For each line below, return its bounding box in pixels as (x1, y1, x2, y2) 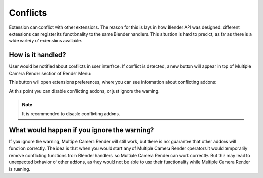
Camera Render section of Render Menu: (9, 70, 91, 76)
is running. (9, 166, 31, 172)
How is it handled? (9, 51, 66, 59)
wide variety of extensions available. (9, 38, 82, 44)
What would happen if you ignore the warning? (9, 126, 154, 134)
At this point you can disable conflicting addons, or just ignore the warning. (9, 88, 160, 94)
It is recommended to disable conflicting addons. (22, 111, 120, 117)
